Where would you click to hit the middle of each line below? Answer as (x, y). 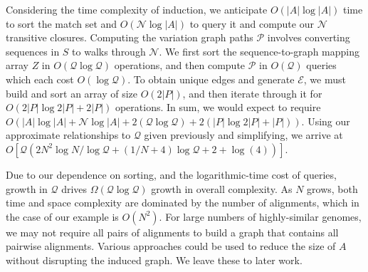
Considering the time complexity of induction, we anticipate (137, 9)
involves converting (309, 37)
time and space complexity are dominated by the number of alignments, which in (183, 203)
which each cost (40, 79)
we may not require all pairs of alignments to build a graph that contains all (172, 232)
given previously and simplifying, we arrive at (243, 135)
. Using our (326, 121)
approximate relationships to (68, 135)
